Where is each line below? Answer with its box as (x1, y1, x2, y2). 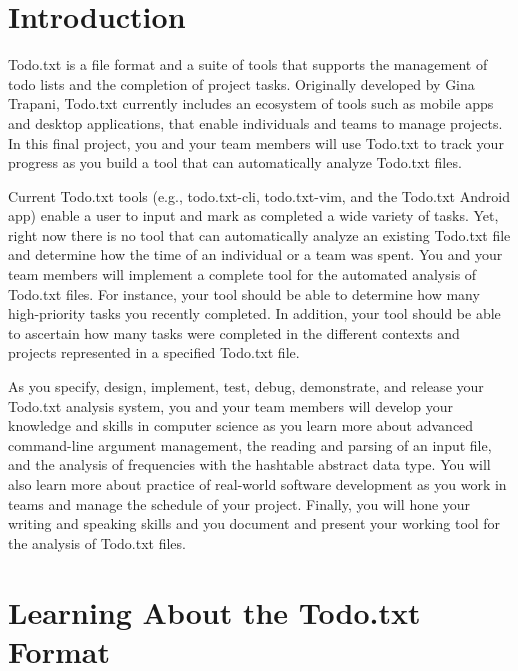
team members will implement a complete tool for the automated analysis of (8, 264, 477, 285)
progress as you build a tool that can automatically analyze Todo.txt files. (8, 152, 462, 173)
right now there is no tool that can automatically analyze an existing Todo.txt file (8, 224, 511, 245)
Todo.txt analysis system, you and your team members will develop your (8, 395, 453, 416)
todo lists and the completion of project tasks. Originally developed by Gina (8, 73, 475, 94)
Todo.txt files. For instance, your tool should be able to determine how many (8, 283, 480, 304)
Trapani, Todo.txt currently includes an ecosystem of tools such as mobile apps (8, 93, 494, 114)
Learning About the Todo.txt (8, 591, 421, 632)
